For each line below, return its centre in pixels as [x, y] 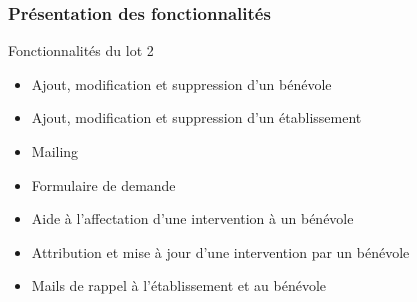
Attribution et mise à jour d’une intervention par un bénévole [220, 251]
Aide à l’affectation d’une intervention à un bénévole [192, 218]
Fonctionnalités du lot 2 [81, 50]
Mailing [55, 151]
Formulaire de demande [103, 184]
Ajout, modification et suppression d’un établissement [196, 117]
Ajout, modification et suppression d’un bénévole [181, 83]
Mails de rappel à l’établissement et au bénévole [179, 285]
